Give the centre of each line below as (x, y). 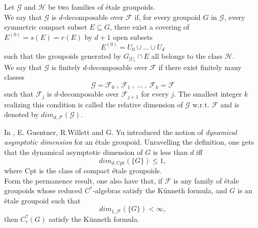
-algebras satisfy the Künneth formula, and (160, 190)
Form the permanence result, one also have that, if (83, 180)
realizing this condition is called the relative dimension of (93, 104)
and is (230, 104)
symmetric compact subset (46, 27)
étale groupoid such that (42, 200)
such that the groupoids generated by (63, 56)
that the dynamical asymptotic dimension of (74, 152)
